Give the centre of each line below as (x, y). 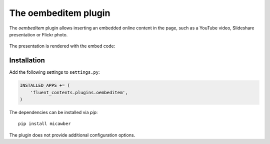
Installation (27, 61)
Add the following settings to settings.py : (54, 72)
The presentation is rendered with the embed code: (62, 46)
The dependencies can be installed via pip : (53, 112)
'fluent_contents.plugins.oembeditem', (79, 92)
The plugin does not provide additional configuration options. (72, 135)
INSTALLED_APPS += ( (45, 85)
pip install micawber (44, 124)
